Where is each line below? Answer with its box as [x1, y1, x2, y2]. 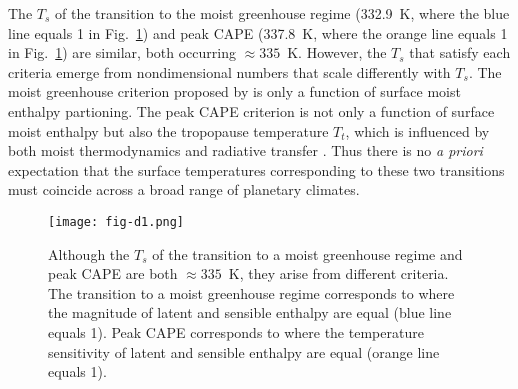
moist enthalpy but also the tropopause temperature [8, 120, 329, 141]
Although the [48, 243, 130, 264]
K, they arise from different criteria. [228, 263, 449, 284]
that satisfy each [409, 42, 511, 63]
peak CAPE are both [48, 263, 178, 284]
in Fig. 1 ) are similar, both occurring [8, 42, 236, 63]
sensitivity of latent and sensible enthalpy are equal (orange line [48, 341, 440, 362]
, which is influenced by [345, 120, 490, 141]
